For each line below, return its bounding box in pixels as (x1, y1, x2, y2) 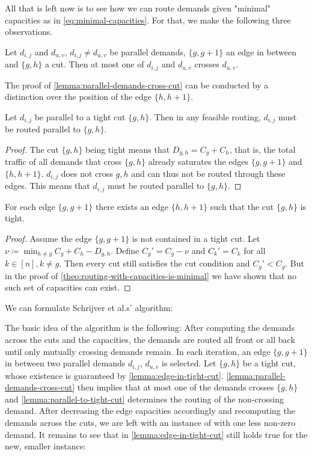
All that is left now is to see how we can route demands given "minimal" (5, 2, 271, 14)
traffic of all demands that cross (5, 155, 122, 168)
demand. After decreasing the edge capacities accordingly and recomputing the (5, 404, 295, 417)
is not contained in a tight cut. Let (132, 232, 260, 245)
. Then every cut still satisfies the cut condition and (59, 257, 250, 270)
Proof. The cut (5, 143, 59, 155)
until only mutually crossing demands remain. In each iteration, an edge (5, 345, 271, 357)
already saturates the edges (148, 155, 249, 168)
